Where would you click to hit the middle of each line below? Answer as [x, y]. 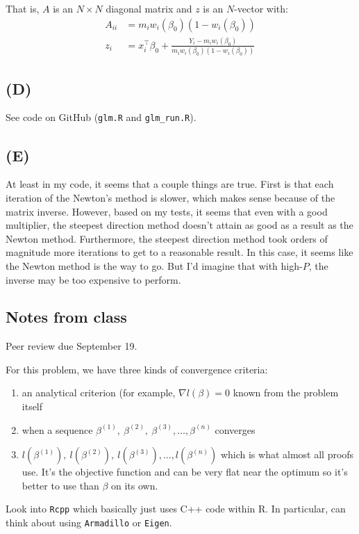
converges [235, 429]
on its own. [135, 485]
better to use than [60, 485]
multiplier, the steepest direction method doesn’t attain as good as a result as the [179, 225]
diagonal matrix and [149, 8]
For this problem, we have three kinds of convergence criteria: [137, 369]
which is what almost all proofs [287, 454]
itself [32, 406]
